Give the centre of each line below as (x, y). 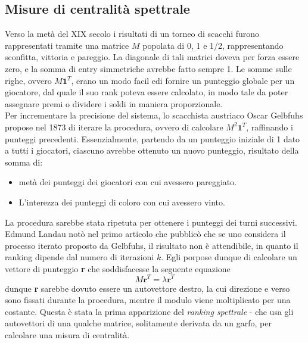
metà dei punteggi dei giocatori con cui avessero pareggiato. (128, 182)
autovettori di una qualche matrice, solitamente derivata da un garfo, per (138, 323)
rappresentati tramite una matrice (67, 45)
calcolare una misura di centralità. (67, 334)
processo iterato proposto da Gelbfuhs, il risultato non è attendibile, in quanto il (152, 245)
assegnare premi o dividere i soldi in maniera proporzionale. (114, 103)
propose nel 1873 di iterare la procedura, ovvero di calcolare (114, 127)
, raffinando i (270, 127)
